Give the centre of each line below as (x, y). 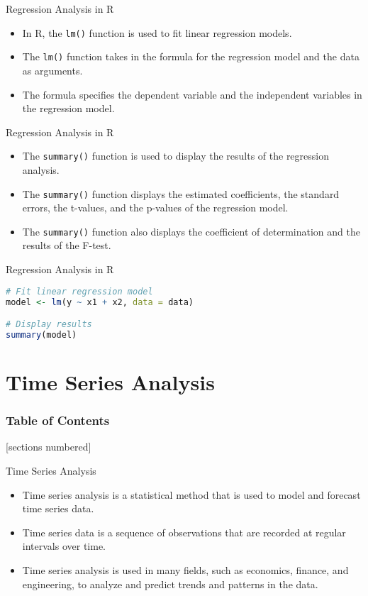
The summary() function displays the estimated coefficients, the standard (181, 193)
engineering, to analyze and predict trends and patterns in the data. (170, 584)
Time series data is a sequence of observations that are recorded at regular (184, 532)
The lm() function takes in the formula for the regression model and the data (191, 56)
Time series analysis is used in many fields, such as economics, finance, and (185, 569)
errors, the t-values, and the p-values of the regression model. (155, 208)
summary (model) (41, 335)
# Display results (49, 325)
